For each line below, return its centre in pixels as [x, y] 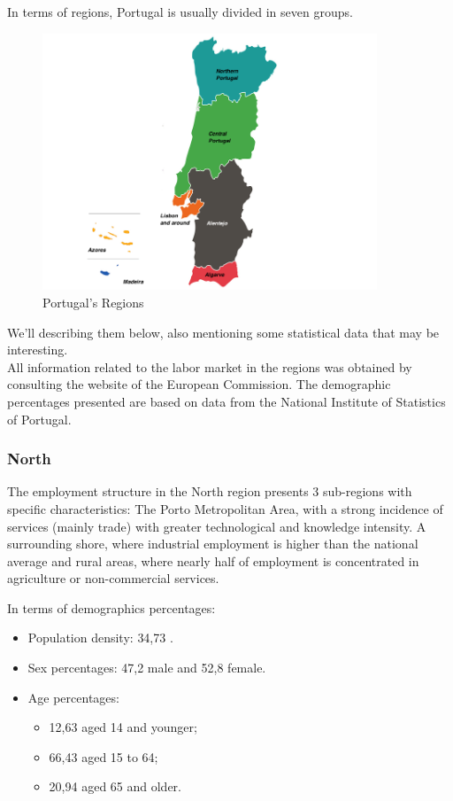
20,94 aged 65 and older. [115, 786]
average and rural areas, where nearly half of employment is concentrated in [213, 560]
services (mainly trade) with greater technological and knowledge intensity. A [217, 526]
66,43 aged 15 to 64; [104, 756]
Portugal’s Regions [93, 302]
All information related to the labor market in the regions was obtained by [210, 366]
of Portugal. [39, 419]
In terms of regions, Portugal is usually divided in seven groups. [180, 12]
